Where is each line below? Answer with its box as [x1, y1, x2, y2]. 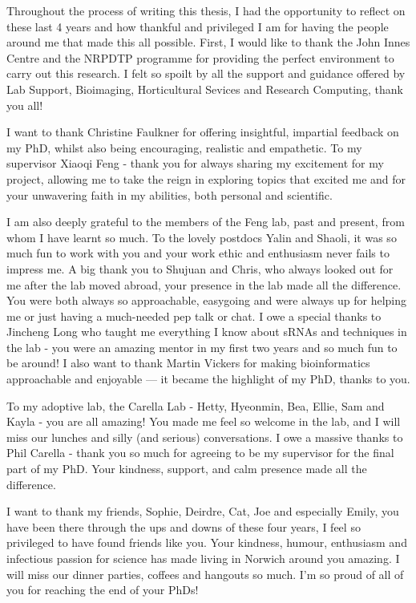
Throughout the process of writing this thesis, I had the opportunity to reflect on [6, 2, 406, 18]
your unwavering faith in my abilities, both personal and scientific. [6, 186, 333, 203]
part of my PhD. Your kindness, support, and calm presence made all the [6, 460, 367, 477]
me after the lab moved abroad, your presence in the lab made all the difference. [6, 276, 402, 293]
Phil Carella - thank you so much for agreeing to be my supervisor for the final [6, 444, 394, 461]
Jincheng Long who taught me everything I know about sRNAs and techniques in [6, 323, 407, 340]
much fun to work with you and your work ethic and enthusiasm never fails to [6, 245, 390, 261]
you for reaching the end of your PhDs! [6, 581, 199, 598]
